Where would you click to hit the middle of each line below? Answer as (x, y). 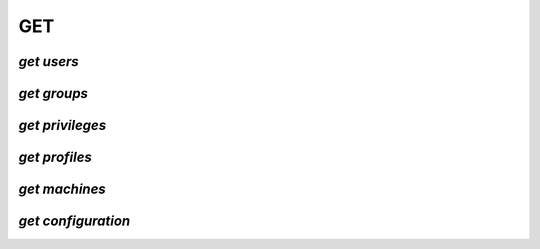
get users (48, 61)
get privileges (62, 125)
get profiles (55, 157)
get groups (53, 93)
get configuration (74, 221)
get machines (62, 189)
